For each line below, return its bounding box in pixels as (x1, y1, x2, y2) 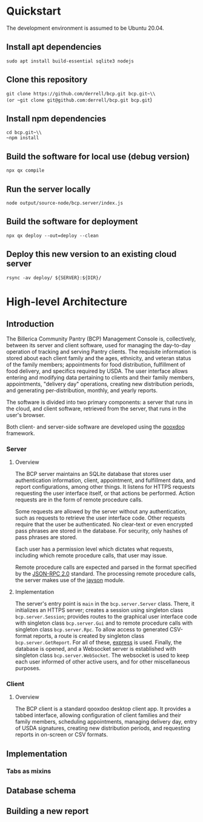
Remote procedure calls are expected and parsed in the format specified (15, 563, 197, 571)
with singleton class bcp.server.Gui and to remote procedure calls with (15, 619, 193, 627)
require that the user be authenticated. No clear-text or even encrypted (15, 520, 193, 528)
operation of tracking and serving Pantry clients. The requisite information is (6, 348, 197, 355)
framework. (6, 429, 35, 436)
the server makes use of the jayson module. (15, 576, 125, 583)
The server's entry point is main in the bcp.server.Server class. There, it (15, 600, 195, 607)
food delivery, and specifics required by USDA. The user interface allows (6, 367, 188, 375)
